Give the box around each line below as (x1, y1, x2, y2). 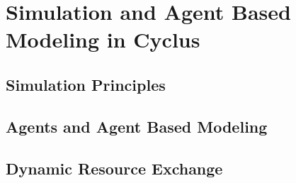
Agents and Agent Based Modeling (6, 115, 268, 137)
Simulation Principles (6, 73, 166, 95)
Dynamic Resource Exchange (6, 157, 223, 179)
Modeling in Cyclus (6, 25, 200, 54)
